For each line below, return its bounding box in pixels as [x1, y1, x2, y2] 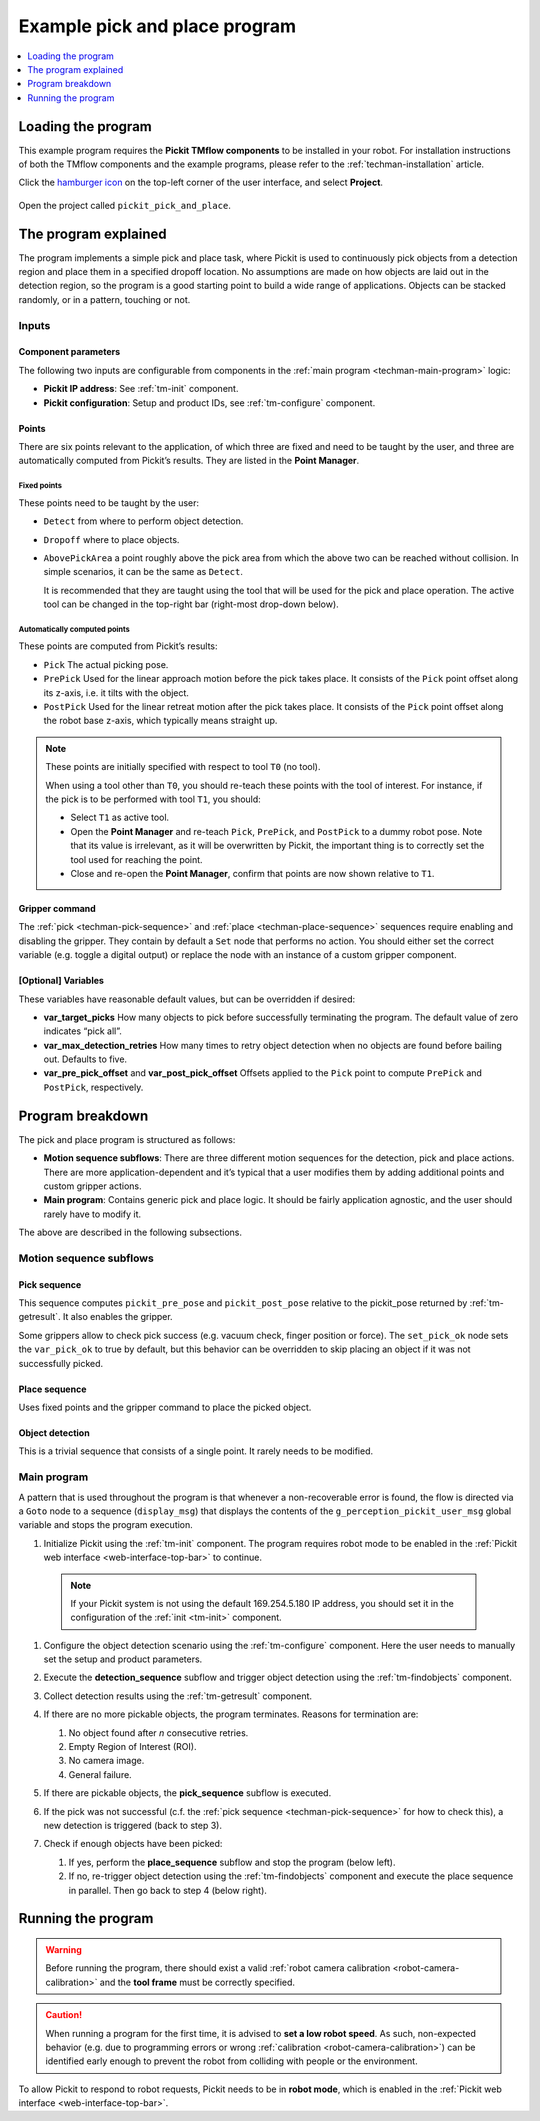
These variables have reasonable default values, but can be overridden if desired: [18, 993, 356, 1005]
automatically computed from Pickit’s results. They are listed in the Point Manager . [18, 455, 360, 467]
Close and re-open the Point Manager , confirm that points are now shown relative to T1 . [70, 867, 435, 879]
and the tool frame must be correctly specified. [99, 1976, 295, 1988]
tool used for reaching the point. [70, 853, 204, 865]
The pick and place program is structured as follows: [18, 1133, 236, 1145]
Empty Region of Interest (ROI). [68, 1741, 197, 1753]
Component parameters [18, 346, 121, 358]
